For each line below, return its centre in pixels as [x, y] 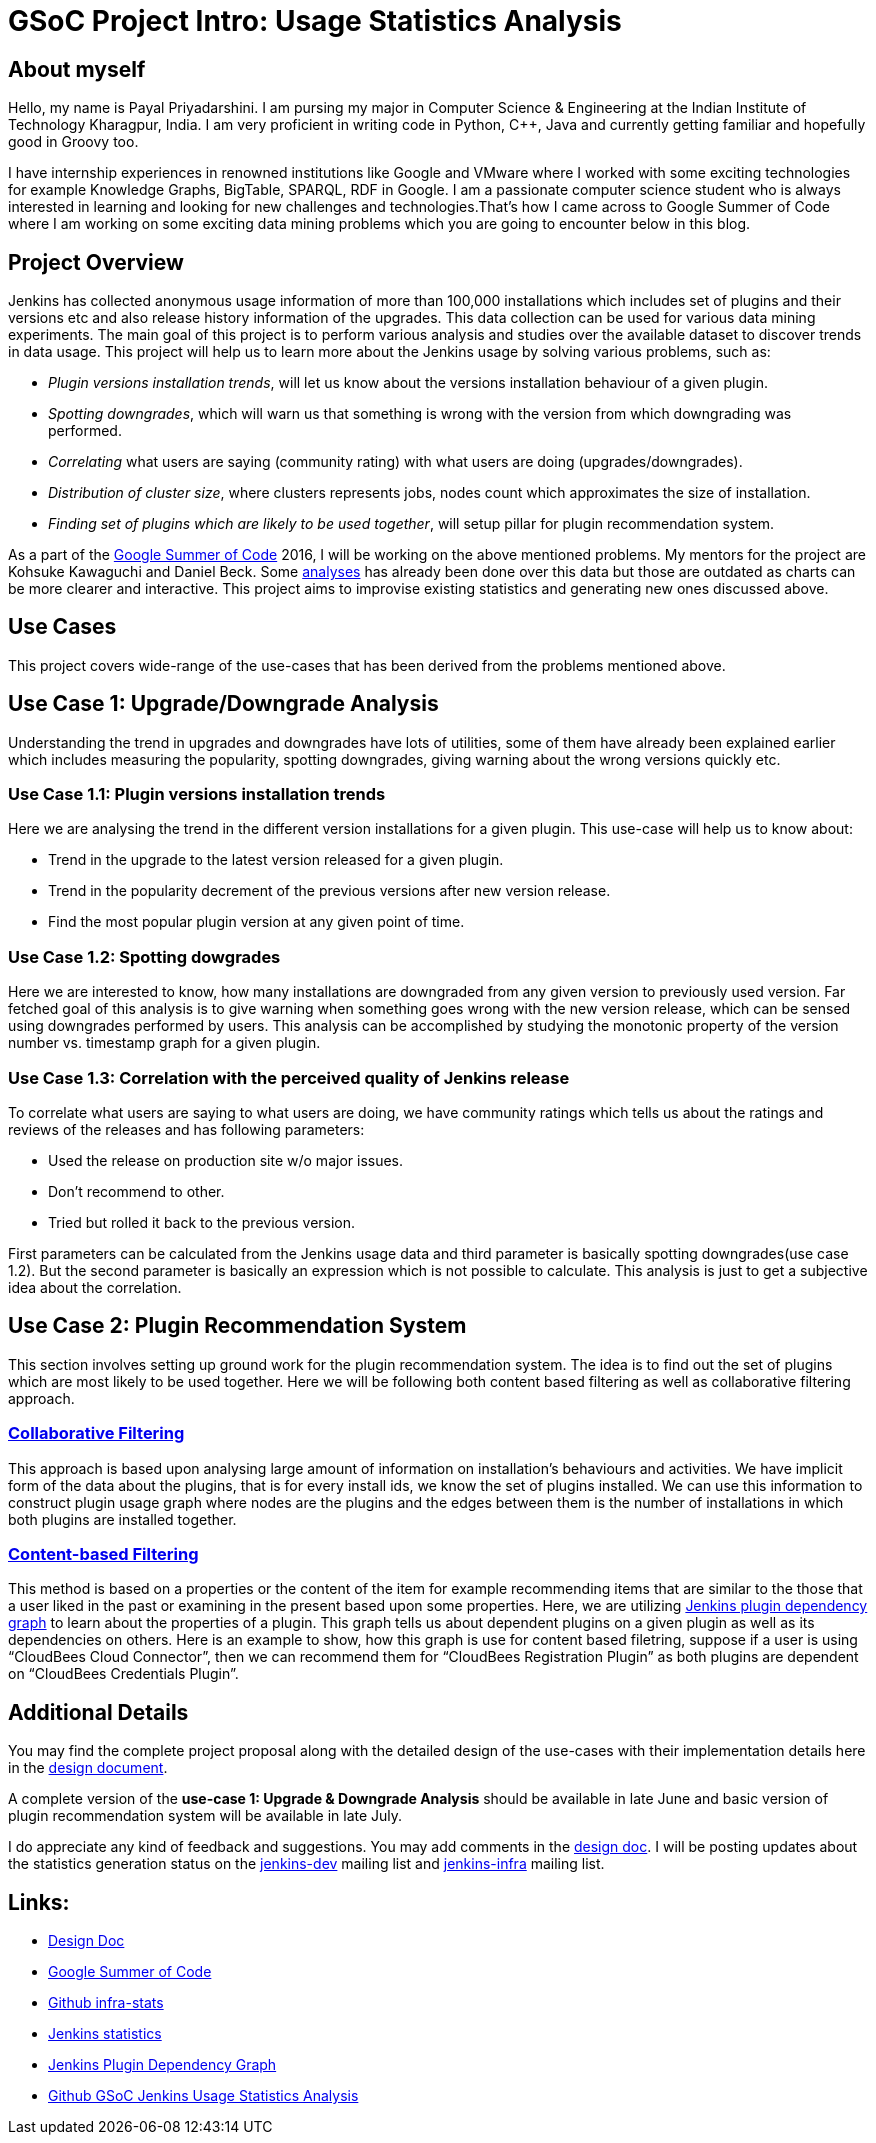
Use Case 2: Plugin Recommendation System [237, 1326]
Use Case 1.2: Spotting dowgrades [144, 956]
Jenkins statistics [105, 2033]
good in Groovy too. [73, 142]
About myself [77, 69]
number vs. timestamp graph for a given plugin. [164, 1043]
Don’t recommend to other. [136, 1191]
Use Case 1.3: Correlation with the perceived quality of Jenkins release [289, 1077]
